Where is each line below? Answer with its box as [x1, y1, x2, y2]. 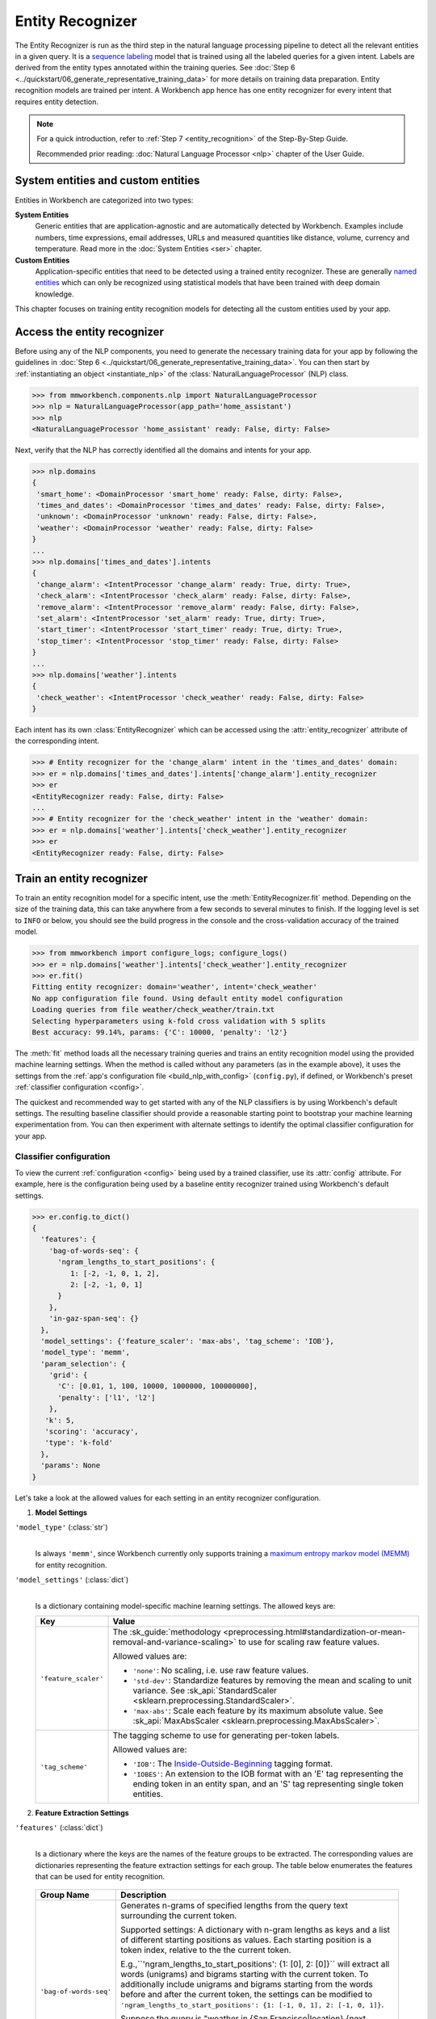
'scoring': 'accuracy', [44, 1427, 139, 1437]
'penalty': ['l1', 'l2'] [57, 1393, 157, 1402]
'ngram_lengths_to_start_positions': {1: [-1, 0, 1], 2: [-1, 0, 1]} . [120, 1999, 384, 2010]
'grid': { [48, 1370, 88, 1380]
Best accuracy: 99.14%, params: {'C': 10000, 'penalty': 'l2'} [31, 1027, 288, 1037]
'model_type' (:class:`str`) [15, 1522, 108, 1532]
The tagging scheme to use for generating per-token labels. [112, 1730, 340, 1741]
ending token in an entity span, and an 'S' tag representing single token [132, 1778, 404, 1790]
